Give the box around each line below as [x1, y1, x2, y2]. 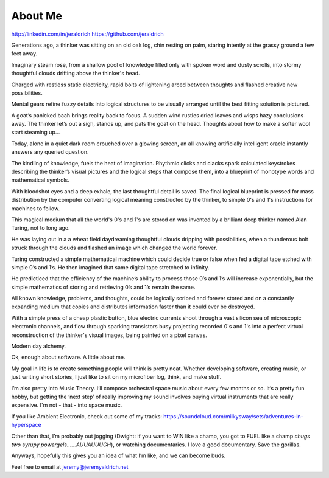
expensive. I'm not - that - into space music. [11, 401, 122, 409]
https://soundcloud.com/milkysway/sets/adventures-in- [163, 412, 304, 420]
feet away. [11, 50, 38, 57]
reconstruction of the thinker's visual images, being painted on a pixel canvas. [11, 331, 207, 339]
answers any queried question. [11, 148, 89, 156]
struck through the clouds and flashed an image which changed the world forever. [11, 244, 218, 252]
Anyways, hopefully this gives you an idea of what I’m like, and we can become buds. [11, 452, 226, 459]
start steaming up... [11, 128, 60, 136]
